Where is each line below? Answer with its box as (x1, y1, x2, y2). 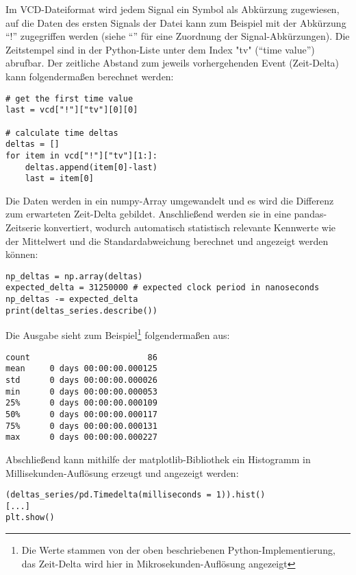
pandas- (294, 207, 327, 221)
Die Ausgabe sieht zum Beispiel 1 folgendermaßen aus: (5, 326, 230, 342)
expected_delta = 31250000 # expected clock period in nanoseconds (5, 283, 320, 293)
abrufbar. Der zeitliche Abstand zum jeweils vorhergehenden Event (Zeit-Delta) (5, 56, 340, 70)
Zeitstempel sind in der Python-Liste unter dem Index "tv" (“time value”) (5, 42, 315, 56)
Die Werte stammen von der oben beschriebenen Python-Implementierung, (21, 543, 335, 557)
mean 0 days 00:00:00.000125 (5, 364, 157, 374)
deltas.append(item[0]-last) (25, 162, 157, 172)
